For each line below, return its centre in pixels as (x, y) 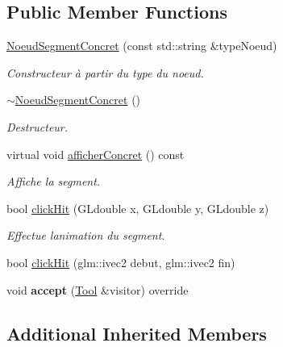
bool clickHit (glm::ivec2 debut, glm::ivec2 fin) (121, 262)
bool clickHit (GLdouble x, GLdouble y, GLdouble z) (138, 208)
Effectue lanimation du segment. (86, 235)
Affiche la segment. (54, 181)
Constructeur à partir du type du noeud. (105, 72)
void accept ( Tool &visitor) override (98, 289)
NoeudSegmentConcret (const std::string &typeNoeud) (142, 46)
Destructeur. (37, 126)
